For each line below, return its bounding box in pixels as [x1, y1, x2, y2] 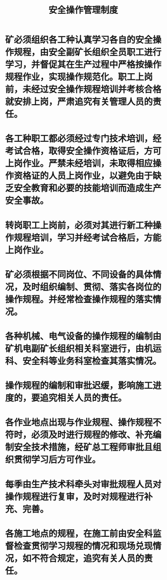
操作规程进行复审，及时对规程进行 [5, 491, 145, 502]
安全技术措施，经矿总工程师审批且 [14, 442, 153, 453]
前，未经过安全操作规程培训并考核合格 [5, 84, 162, 95]
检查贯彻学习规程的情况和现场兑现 [14, 540, 153, 552]
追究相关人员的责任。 [40, 393, 127, 404]
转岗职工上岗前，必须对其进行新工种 [5, 220, 153, 231]
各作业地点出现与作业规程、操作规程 [5, 417, 153, 428]
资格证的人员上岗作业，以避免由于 [14, 171, 153, 181]
